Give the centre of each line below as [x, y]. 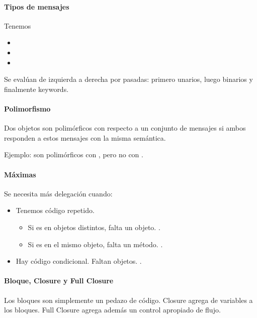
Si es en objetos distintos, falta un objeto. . [94, 227]
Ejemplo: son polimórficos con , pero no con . [74, 154]
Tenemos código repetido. [55, 210]
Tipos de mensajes [37, 6]
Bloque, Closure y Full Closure [59, 281]
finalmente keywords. [36, 89]
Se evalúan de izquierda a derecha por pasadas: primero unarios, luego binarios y [128, 79]
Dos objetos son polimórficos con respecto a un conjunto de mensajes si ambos [125, 128]
